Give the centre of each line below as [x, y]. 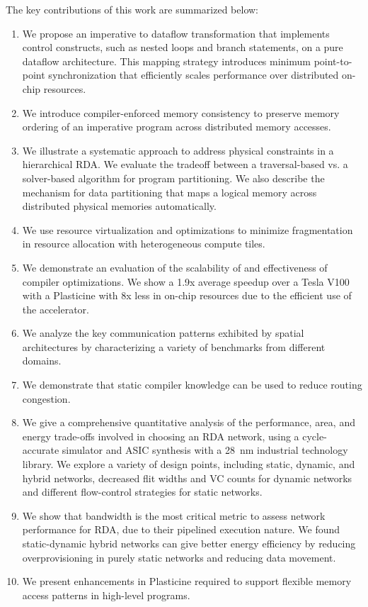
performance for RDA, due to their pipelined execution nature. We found [181, 529]
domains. [42, 361]
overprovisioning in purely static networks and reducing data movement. [179, 557]
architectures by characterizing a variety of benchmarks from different [174, 346]
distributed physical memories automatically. [119, 206]
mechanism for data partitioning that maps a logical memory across [169, 192]
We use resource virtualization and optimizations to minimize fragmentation [188, 229]
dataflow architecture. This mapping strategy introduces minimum [166, 61]
